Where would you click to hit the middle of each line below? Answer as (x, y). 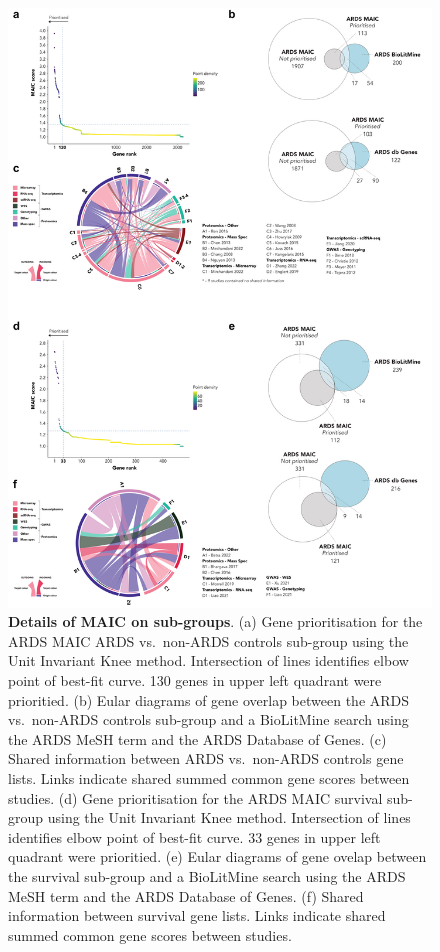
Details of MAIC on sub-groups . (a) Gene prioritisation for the (215, 621)
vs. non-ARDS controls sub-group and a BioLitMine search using (208, 719)
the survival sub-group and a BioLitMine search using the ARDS (207, 876)
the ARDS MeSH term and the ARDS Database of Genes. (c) (197, 738)
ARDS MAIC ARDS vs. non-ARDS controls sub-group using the (208, 640)
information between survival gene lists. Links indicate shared (197, 915)
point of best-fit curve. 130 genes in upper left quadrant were (195, 680)
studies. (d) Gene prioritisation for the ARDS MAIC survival (195, 797)
